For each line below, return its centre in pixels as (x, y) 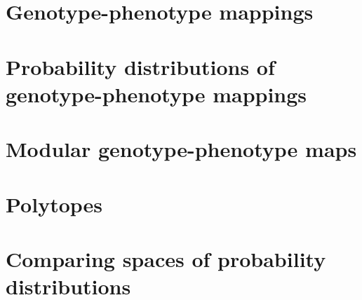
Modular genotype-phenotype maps (181, 149)
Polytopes (54, 204)
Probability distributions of (140, 66)
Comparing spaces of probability (166, 258)
